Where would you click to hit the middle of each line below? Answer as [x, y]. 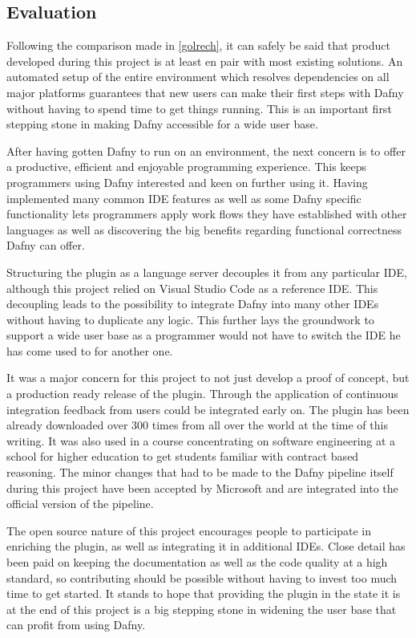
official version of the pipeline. [80, 504]
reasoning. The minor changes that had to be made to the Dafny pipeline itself [200, 472]
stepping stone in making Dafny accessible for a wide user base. [162, 124]
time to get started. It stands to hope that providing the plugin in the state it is [204, 593]
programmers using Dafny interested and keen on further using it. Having [187, 182]
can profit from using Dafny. [76, 625]
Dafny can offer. [46, 245]
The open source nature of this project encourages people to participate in [189, 530]
